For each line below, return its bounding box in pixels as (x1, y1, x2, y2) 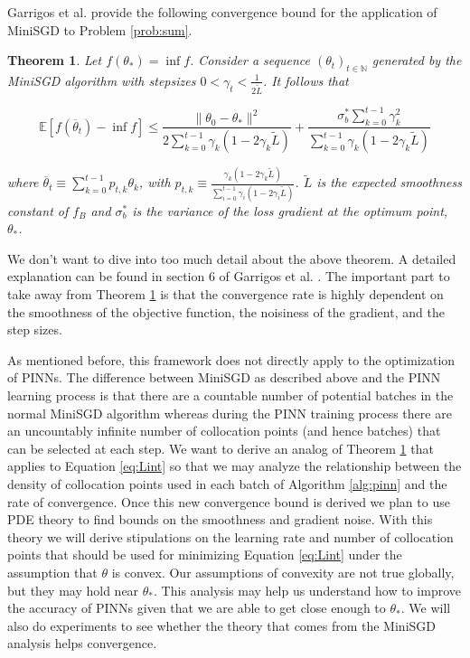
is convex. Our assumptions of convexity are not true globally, (111, 562, 455, 581)
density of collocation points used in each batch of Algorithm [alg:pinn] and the (7, 474, 447, 493)
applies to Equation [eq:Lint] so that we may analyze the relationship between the (7, 456, 462, 475)
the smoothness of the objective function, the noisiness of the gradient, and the (7, 302, 445, 321)
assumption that (7, 562, 98, 581)
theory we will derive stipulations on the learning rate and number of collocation (7, 527, 454, 546)
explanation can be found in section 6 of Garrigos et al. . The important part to (7, 267, 450, 286)
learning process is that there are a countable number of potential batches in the (7, 386, 454, 404)
